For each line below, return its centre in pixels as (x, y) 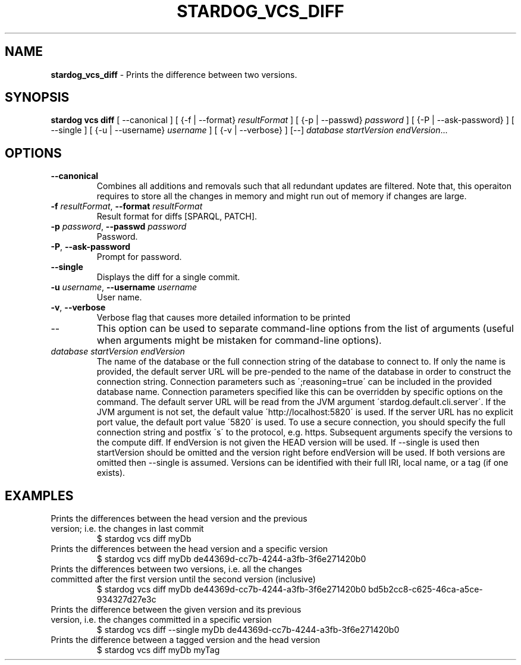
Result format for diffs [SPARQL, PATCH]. (177, 217)
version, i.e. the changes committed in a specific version (161, 620)
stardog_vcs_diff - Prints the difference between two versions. (174, 74)
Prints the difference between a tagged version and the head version (186, 640)
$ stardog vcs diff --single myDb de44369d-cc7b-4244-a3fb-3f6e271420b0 (248, 630)
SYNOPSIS (37, 98)
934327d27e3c (126, 600)
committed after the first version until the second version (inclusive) (183, 579)
